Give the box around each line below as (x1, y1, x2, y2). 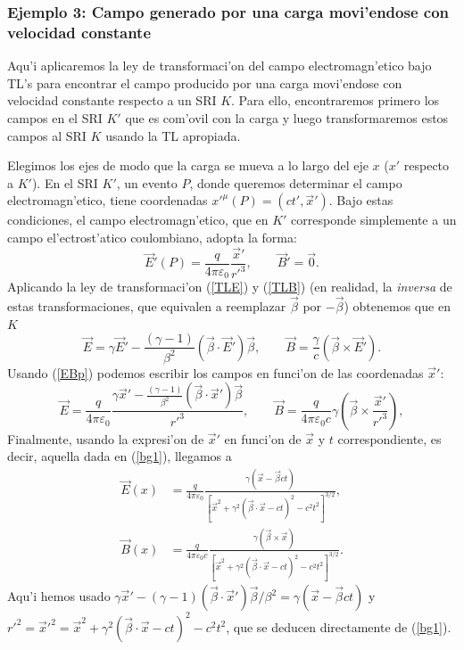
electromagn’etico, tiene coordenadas (7, 191, 208, 210)
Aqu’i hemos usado (7, 587, 111, 605)
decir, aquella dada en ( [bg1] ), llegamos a (7, 447, 232, 465)
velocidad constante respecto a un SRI (7, 91, 217, 110)
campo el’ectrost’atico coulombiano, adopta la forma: (7, 227, 297, 246)
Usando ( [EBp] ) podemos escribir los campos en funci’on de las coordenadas (7, 363, 424, 382)
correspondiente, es (337, 429, 442, 448)
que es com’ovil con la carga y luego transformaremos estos (125, 108, 449, 127)
